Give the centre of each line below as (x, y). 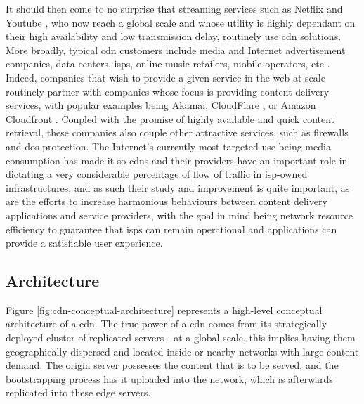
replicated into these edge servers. (78, 392)
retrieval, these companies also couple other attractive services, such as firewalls (177, 132)
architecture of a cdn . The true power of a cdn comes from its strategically (167, 324)
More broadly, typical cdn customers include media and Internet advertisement (176, 50)
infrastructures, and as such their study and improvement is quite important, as (178, 187)
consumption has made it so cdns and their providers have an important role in (177, 160)
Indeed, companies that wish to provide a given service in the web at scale (165, 77)
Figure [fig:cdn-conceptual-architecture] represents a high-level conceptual (164, 309)
